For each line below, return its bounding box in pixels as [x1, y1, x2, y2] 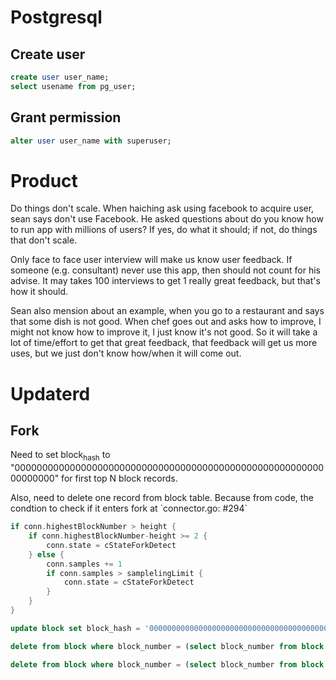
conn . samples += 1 [46, 559, 123, 569]
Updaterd [10, 382, 91, 405]
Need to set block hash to [10, 449, 111, 463]
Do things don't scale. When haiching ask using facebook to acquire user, [10, 202, 315, 215]
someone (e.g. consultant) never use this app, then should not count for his [10, 264, 322, 276]
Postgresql [10, 6, 103, 29]
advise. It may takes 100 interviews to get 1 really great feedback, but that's [10, 275, 321, 287]
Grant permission [10, 109, 122, 126]
